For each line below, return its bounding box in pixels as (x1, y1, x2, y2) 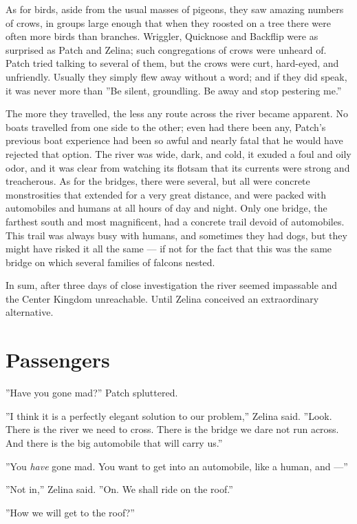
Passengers (6, 345, 110, 374)
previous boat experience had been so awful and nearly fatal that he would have (6, 133, 343, 148)
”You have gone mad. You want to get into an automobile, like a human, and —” (6, 458, 348, 473)
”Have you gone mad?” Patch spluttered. (6, 385, 178, 400)
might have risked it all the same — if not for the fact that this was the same (6, 241, 332, 256)
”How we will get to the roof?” (6, 505, 135, 519)
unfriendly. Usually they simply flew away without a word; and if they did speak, (6, 69, 347, 83)
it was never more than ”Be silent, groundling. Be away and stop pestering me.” (6, 83, 342, 97)
